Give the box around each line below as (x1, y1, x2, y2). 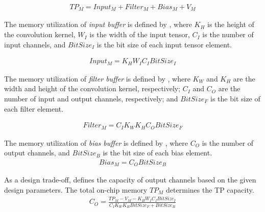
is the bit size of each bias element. (103, 147, 212, 158)
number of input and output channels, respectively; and (4, 93, 178, 103)
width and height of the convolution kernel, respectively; (4, 83, 181, 94)
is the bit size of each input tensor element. (97, 39, 232, 49)
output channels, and (4, 147, 70, 158)
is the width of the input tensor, (89, 29, 190, 40)
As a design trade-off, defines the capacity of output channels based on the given (4, 174, 256, 185)
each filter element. (4, 103, 63, 114)
